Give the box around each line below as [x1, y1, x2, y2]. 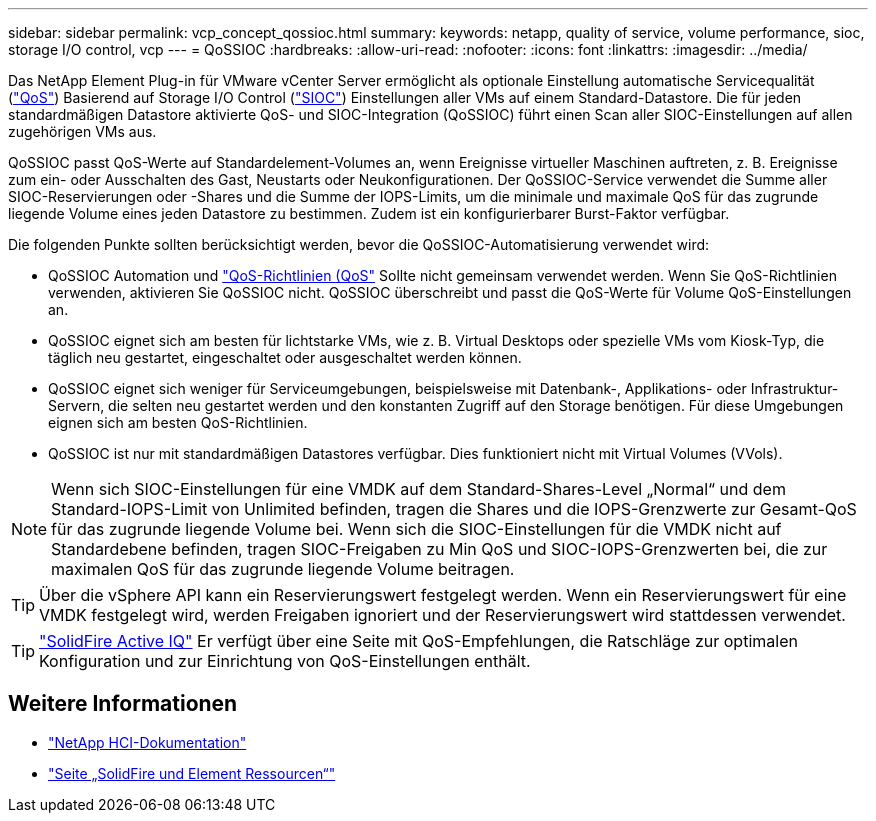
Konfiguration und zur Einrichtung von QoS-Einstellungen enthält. [39, 651, 531, 671]
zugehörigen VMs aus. [8, 123, 157, 140]
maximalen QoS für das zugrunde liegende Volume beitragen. [51, 559, 515, 579]
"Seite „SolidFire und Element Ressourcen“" [48, 764, 336, 782]
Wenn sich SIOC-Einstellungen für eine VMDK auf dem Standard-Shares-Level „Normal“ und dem [51, 479, 786, 499]
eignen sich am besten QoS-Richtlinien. [48, 414, 308, 431]
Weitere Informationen [8, 691, 238, 717]
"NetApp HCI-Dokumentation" [48, 733, 247, 751]
